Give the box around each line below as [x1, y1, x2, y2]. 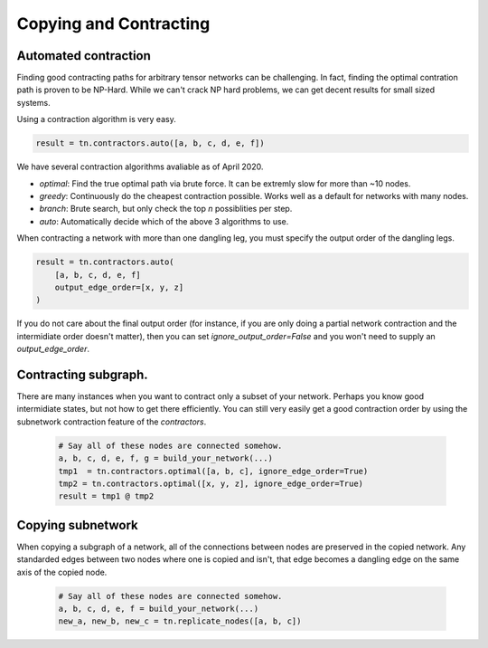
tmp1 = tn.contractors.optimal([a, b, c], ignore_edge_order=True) [58, 466, 369, 476]
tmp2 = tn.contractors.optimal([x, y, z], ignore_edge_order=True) [58, 478, 364, 489]
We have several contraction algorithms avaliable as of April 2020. [16, 161, 264, 172]
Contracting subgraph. [16, 367, 148, 382]
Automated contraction [16, 48, 151, 63]
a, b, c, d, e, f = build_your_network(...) [58, 603, 259, 614]
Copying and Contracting [16, 14, 211, 33]
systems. [16, 97, 51, 108]
